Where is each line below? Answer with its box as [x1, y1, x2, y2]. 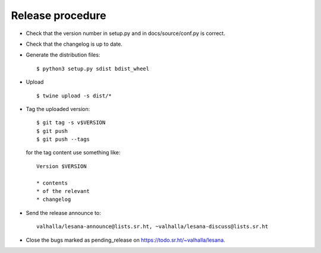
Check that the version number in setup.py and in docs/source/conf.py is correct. [26, 30, 225, 37]
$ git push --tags [36, 136, 90, 143]
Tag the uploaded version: [26, 105, 90, 112]
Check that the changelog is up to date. [26, 40, 123, 48]
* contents [36, 179, 68, 186]
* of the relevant [36, 188, 90, 195]
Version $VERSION [36, 163, 87, 169]
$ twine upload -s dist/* [36, 92, 112, 99]
